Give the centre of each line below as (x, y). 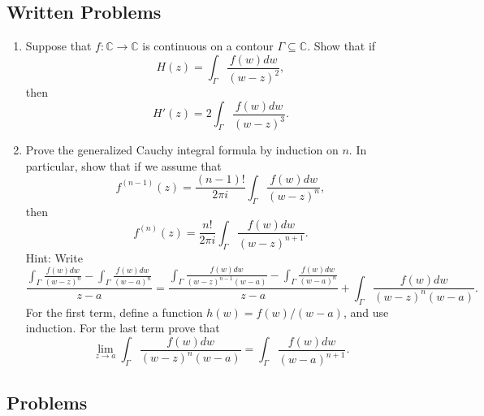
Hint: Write (54, 257)
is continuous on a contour (208, 46)
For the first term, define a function (114, 312)
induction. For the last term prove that (123, 328)
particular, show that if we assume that (123, 165)
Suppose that (58, 46)
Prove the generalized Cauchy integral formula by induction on (182, 150)
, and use (366, 312)
